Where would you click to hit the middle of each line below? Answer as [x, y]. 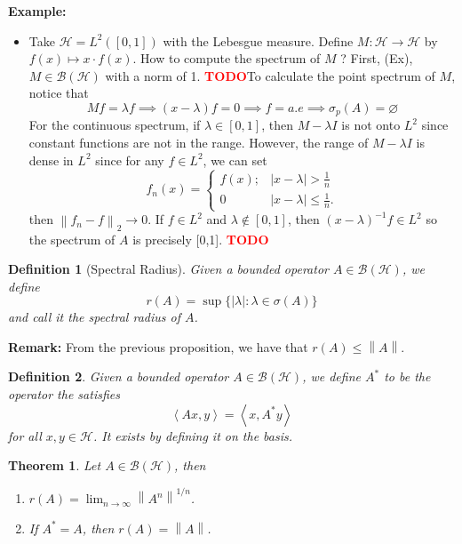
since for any [130, 160]
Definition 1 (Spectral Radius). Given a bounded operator [168, 269]
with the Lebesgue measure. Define [258, 40]
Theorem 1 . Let [55, 465]
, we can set [235, 160]
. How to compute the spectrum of [227, 58]
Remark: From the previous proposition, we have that [158, 346]
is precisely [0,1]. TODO [201, 239]
